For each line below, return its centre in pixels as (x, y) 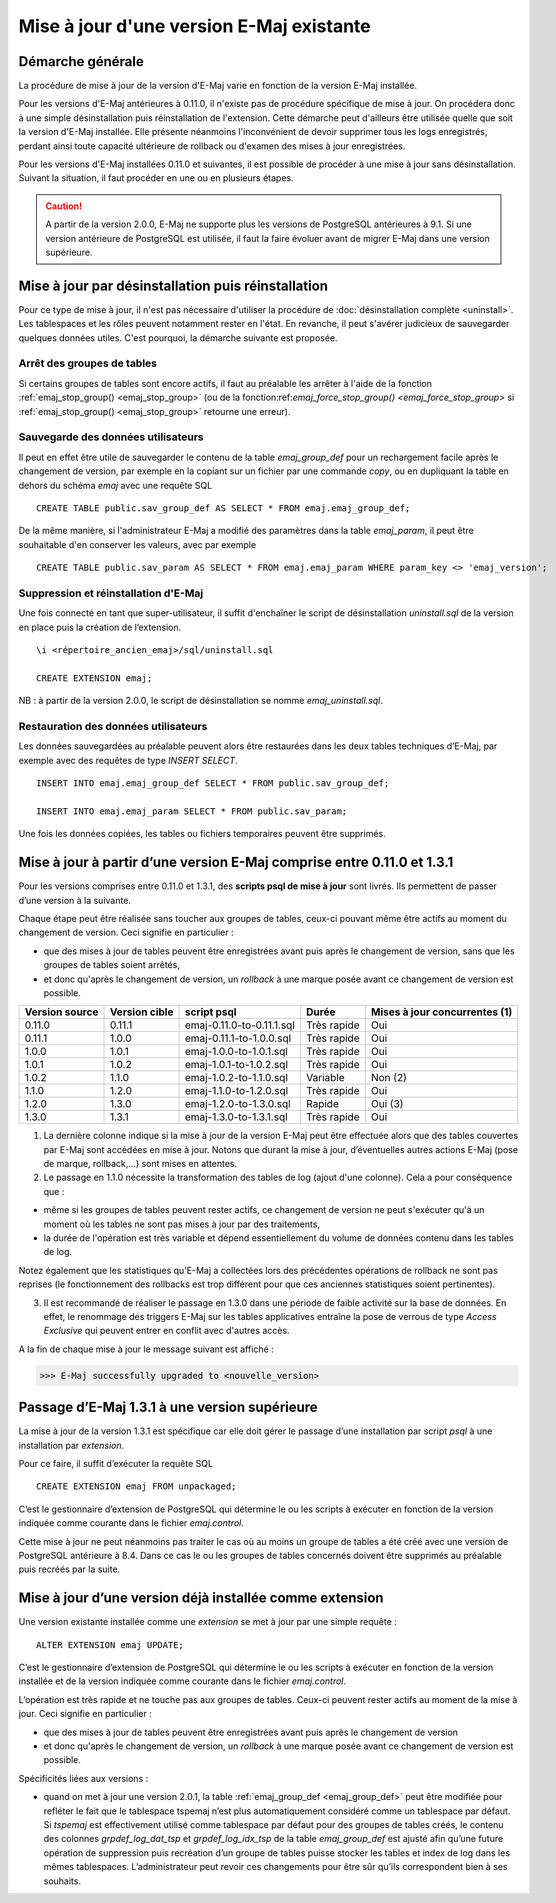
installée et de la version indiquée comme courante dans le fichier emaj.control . (182, 1681)
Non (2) (388, 1078)
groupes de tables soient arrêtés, (111, 965)
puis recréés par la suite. (69, 1569)
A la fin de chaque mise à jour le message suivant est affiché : (146, 1349)
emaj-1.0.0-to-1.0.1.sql (236, 1052)
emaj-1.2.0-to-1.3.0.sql (237, 1104)
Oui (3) (387, 1104)
